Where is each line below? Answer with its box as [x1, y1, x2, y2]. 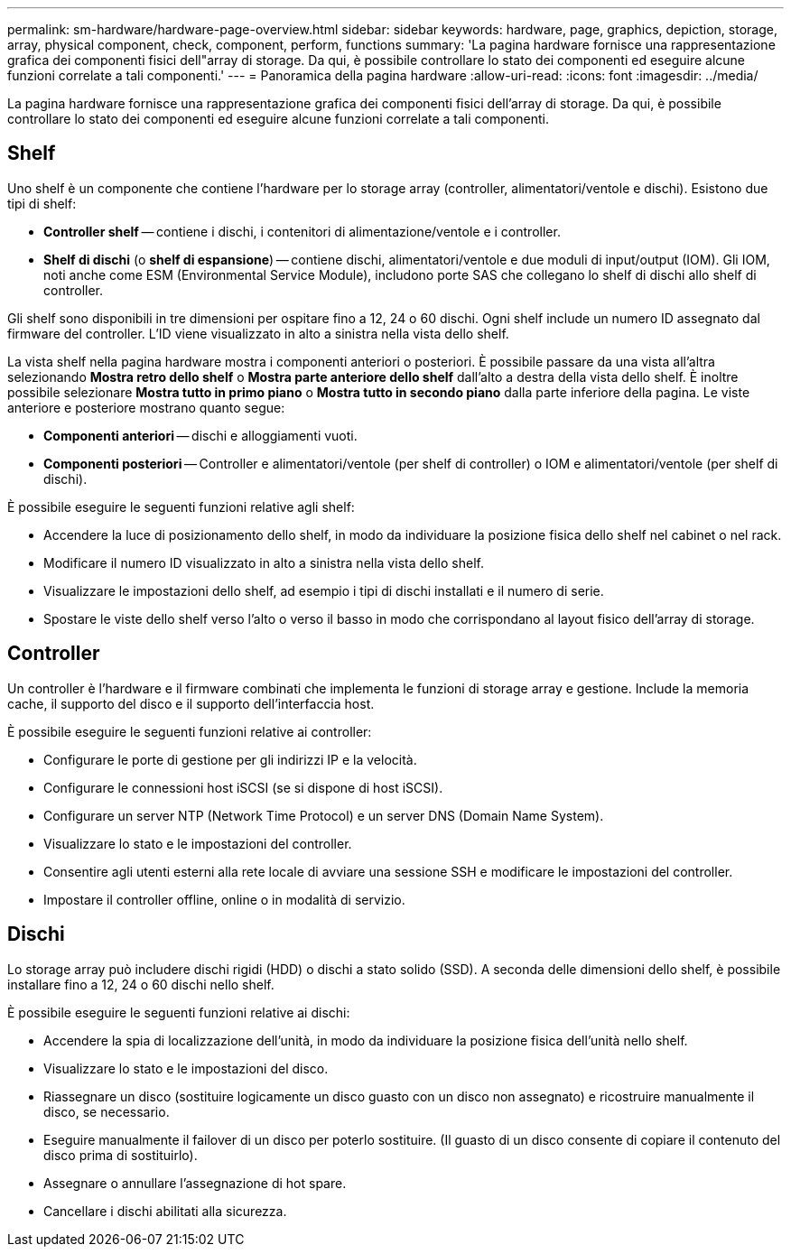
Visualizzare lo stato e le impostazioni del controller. [43, 835, 352, 851]
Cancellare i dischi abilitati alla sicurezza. [43, 1203, 287, 1219]
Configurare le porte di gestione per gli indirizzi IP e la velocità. [43, 751, 417, 767]
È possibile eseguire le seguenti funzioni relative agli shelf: [7, 498, 355, 515]
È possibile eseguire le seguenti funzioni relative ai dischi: [7, 1004, 350, 1020]
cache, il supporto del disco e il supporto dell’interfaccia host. [7, 695, 375, 711]
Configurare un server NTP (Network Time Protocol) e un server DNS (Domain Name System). [43, 807, 604, 823]
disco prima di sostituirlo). [43, 1147, 198, 1163]
